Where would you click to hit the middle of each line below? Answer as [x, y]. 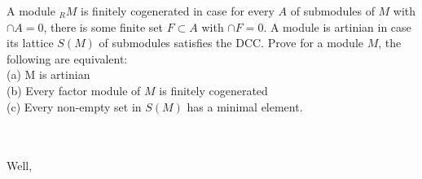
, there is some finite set [103, 26]
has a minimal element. [245, 106]
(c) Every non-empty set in [74, 106]
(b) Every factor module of [74, 90]
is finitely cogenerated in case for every [178, 11]
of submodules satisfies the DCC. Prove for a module [231, 43]
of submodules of [332, 11]
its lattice [30, 43]
